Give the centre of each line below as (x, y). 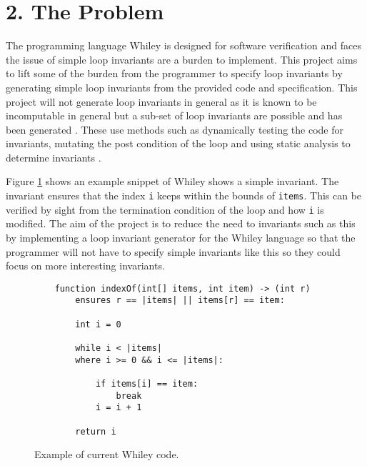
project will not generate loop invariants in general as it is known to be (161, 101)
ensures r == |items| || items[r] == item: (180, 301)
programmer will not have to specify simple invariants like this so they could (173, 251)
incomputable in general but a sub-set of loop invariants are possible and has (174, 115)
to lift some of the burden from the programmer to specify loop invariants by (174, 73)
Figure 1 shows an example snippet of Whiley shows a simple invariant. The (172, 181)
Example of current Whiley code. (107, 454)
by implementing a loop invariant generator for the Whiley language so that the (181, 237)
